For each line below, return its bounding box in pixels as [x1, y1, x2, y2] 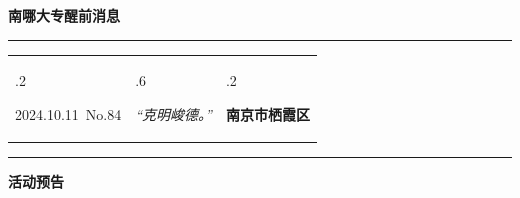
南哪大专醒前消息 [8, 5, 120, 25]
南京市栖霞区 [225, 103, 310, 124]
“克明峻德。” [135, 103, 212, 124]
